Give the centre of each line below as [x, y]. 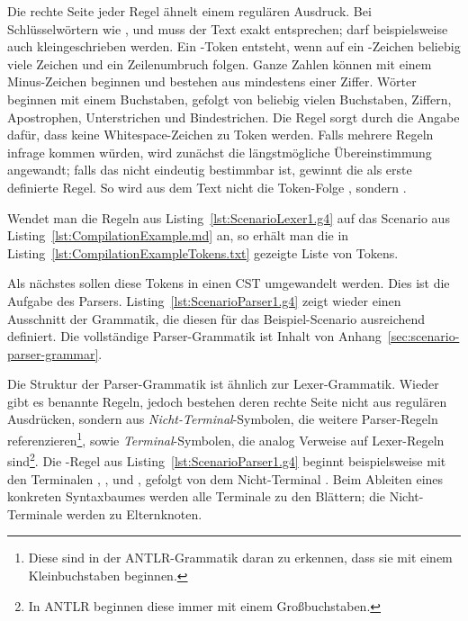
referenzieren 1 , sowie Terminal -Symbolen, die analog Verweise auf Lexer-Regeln [226, 439]
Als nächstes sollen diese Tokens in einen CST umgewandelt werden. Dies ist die [229, 283]
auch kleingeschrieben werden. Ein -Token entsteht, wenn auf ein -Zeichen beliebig [234, 46]
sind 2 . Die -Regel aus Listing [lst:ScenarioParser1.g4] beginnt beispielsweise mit [227, 459]
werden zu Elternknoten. [134, 513]
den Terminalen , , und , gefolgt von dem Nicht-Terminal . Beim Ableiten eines [225, 478]
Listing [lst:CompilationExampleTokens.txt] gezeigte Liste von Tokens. [203, 252]
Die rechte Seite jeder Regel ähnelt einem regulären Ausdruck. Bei [189, 11]
